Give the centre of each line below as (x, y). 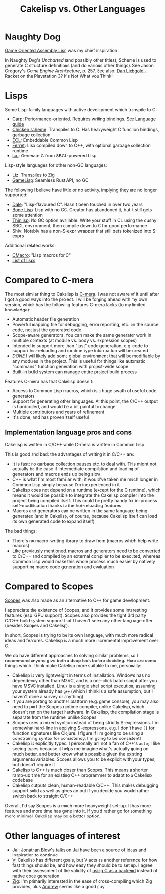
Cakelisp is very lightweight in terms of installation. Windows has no (81, 675)
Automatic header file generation (46, 319)
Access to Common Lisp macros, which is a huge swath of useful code (84, 390)
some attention (27, 215)
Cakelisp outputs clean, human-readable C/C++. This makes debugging (85, 785)
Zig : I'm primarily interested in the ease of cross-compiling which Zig (82, 881)
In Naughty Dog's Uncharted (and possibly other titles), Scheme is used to (81, 60)
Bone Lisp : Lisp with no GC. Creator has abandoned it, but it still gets (82, 210)
